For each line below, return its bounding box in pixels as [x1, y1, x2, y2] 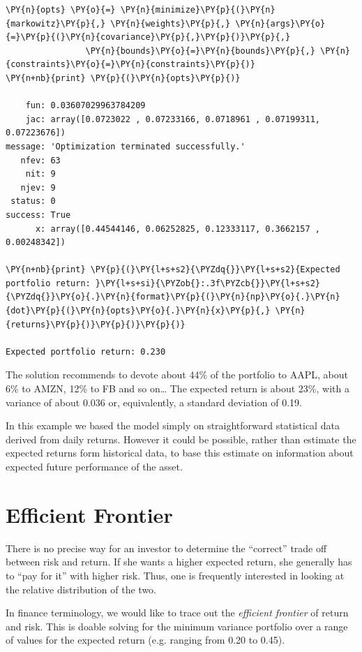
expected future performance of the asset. [6, 459, 183, 473]
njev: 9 [20, 182, 56, 193]
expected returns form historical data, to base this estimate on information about [6, 445, 354, 460]
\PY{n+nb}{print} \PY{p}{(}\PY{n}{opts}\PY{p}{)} [6, 73, 241, 83]
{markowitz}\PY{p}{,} [6, 18, 106, 29]
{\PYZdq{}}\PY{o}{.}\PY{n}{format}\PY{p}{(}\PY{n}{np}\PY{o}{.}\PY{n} [6, 292, 340, 302]
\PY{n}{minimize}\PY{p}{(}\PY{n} [120, 5, 276, 15]
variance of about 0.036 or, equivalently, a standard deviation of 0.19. [6, 394, 302, 409]
